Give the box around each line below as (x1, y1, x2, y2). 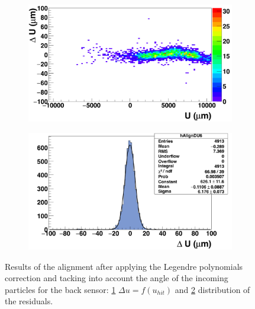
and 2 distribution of (175, 283, 250, 295)
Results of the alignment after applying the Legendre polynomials (5, 260, 243, 272)
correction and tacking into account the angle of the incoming (5, 272, 228, 284)
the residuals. (5, 295, 53, 307)
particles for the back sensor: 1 (5, 283, 116, 295)
